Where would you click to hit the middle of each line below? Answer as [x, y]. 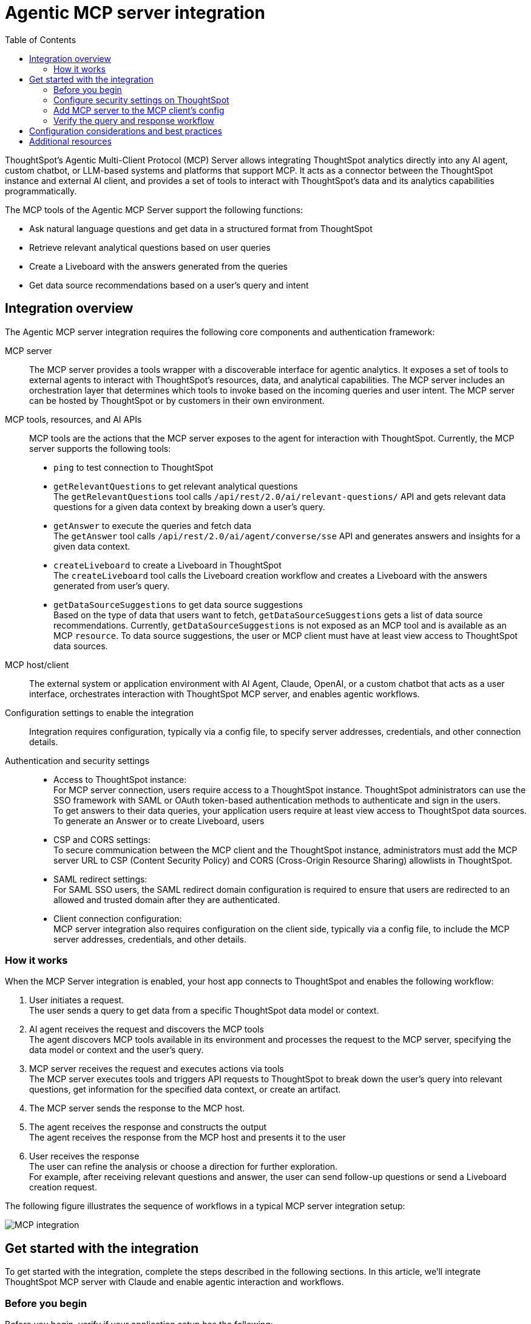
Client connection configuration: [118, 918]
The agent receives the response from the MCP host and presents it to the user [188, 1138]
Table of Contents [41, 39]
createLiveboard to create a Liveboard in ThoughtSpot [167, 565]
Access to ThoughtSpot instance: [120, 779]
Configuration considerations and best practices [126, 131]
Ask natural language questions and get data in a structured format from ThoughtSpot [201, 228]
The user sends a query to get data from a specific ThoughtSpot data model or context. [204, 1011]
